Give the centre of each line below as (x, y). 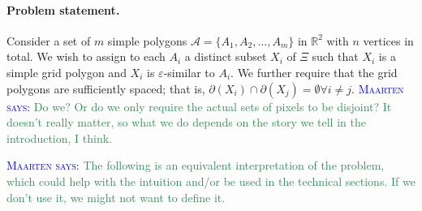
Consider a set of (49, 40)
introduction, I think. (59, 138)
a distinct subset (226, 56)
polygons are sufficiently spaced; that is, (106, 88)
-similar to (189, 72)
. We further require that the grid (314, 72)
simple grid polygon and (67, 72)
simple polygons (147, 40)
